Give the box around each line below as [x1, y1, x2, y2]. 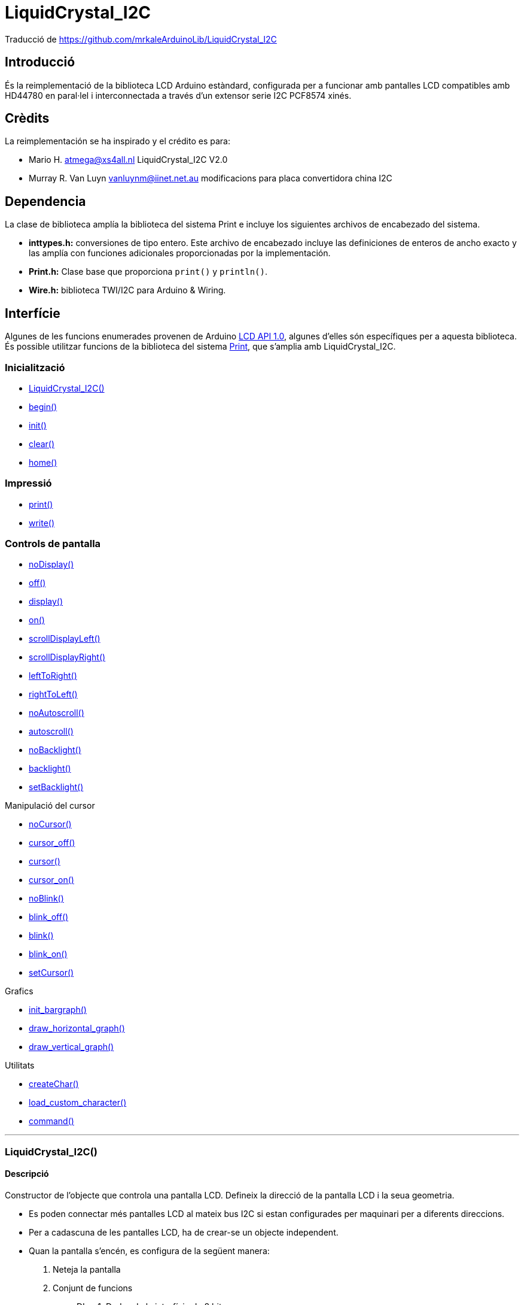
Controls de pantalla [5, 538, 101, 550]
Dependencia [5, 193, 86, 209]
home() [29, 457, 57, 468]
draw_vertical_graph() [29, 1042, 114, 1052]
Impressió [5, 477, 52, 490]
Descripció [5, 1169, 49, 1179]
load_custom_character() [29, 1097, 127, 1108]
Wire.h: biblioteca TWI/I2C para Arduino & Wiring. [29, 285, 226, 296]
